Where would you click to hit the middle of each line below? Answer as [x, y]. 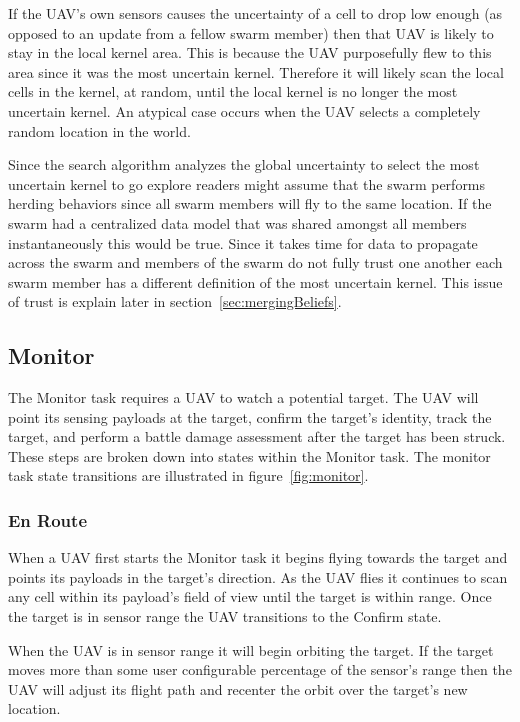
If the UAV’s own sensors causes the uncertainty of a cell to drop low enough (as [255, 13]
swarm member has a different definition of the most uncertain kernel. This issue [255, 281]
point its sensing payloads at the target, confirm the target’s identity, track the [250, 416]
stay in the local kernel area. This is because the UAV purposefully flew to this [250, 52]
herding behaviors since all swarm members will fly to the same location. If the [250, 203]
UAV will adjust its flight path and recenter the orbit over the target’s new [238, 688]
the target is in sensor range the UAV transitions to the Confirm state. [225, 616]
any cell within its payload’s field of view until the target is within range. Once [250, 596]
